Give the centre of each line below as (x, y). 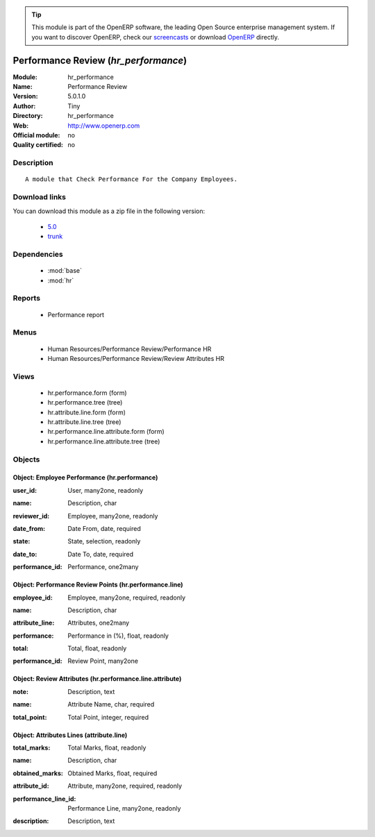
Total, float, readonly (97, 648)
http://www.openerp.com (104, 126)
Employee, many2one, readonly (113, 516)
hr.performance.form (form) (87, 393)
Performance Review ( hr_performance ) (100, 60)
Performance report (76, 314)
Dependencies (38, 255)
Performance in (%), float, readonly (118, 636)
